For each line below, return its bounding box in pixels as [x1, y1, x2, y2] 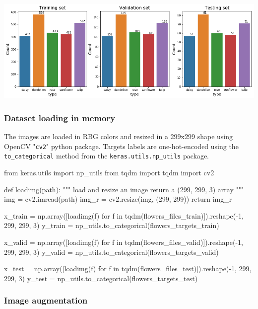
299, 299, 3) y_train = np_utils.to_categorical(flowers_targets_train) [4, 220, 219, 231]
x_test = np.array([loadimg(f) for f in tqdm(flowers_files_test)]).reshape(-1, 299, [4, 263, 252, 274]
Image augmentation [4, 294, 88, 307]
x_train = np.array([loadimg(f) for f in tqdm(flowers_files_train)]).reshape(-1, [4, 210, 244, 221]
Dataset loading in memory [4, 111, 116, 124]
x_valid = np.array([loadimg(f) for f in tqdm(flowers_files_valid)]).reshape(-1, [4, 236, 243, 247]
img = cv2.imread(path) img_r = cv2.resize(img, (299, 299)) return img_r [4, 194, 232, 204]
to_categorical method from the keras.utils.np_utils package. [4, 151, 209, 161]
